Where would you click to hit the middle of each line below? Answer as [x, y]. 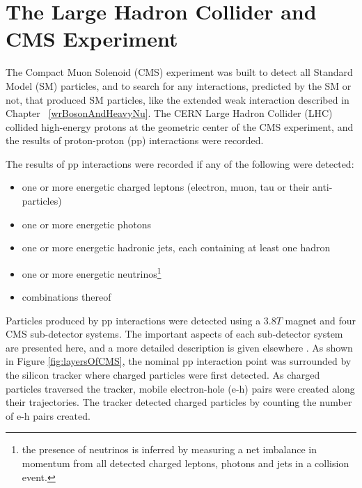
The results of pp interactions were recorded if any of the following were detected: [180, 163]
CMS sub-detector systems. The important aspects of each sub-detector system [174, 334]
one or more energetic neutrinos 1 [92, 272]
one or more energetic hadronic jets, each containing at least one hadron [176, 247]
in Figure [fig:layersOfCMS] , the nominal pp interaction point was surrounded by [179, 361]
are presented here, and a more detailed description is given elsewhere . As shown [179, 347]
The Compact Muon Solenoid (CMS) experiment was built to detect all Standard [179, 72]
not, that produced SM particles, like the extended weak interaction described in [178, 99]
